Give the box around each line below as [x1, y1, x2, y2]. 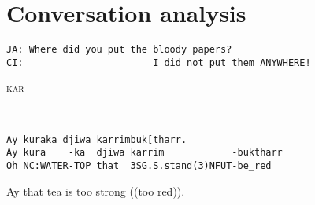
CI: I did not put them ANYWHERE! [6, 57, 311, 68]
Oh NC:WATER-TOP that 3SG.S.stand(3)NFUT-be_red [6, 159, 272, 171]
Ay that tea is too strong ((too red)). [6, 182, 185, 199]
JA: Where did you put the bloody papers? [6, 44, 232, 56]
